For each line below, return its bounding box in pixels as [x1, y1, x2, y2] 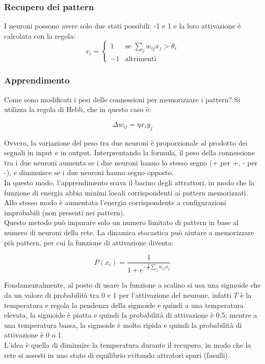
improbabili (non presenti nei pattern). [4, 207, 125, 217]
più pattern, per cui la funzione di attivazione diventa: [4, 237, 174, 247]
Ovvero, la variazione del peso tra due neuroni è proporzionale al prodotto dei [4, 137, 248, 148]
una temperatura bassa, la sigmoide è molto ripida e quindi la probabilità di [4, 319, 242, 330]
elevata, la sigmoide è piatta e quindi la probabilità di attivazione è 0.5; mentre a [4, 310, 257, 320]
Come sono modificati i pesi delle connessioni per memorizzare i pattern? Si [4, 94, 241, 104]
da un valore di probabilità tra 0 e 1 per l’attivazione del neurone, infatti [4, 289, 231, 300]
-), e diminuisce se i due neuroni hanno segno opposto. [4, 167, 174, 178]
